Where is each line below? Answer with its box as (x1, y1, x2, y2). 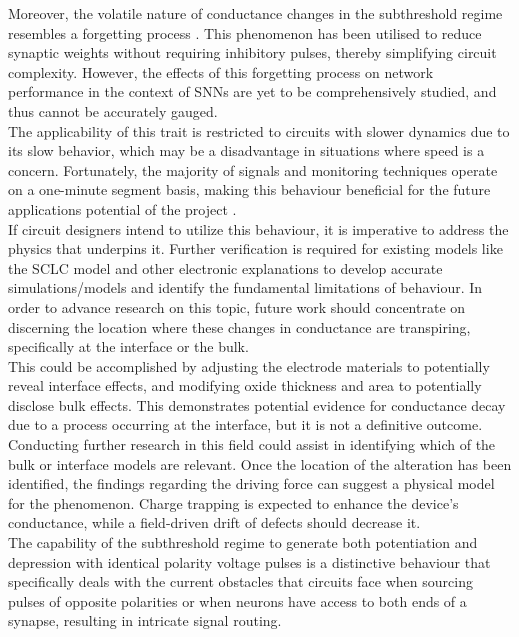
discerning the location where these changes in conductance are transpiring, (8, 316, 471, 337)
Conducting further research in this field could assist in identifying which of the (8, 434, 496, 455)
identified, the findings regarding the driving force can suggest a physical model (8, 473, 495, 494)
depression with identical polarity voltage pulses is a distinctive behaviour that (8, 551, 491, 572)
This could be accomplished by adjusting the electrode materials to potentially (8, 355, 490, 376)
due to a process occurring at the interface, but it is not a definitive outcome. (8, 414, 483, 435)
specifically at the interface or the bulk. (8, 336, 249, 357)
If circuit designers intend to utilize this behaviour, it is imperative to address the (8, 218, 509, 239)
